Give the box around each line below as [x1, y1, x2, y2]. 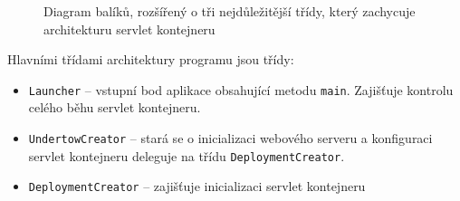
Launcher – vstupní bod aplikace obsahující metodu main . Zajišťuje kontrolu [28, 80, 454, 99]
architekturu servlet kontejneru [43, 19, 216, 38]
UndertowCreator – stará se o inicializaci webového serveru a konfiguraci [28, 129, 433, 148]
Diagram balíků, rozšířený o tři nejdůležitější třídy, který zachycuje [43, 2, 416, 20]
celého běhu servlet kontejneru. [28, 98, 201, 117]
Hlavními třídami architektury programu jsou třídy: [7, 50, 294, 69]
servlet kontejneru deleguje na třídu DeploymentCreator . [28, 146, 345, 165]
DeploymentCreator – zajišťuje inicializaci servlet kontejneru [28, 177, 366, 196]
